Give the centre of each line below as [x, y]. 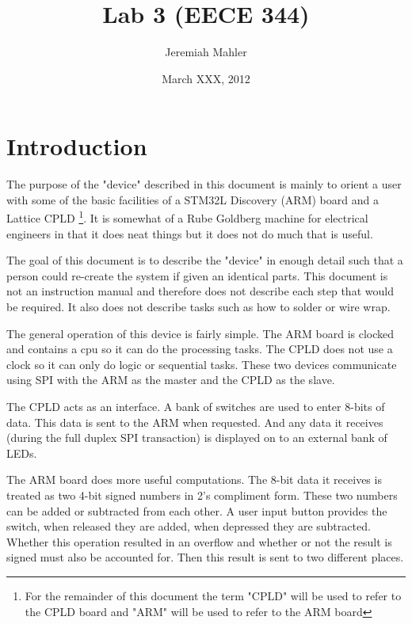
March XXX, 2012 [206, 78]
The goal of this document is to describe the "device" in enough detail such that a [205, 260]
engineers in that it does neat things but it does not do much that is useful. [190, 233]
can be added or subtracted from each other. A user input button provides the [197, 510]
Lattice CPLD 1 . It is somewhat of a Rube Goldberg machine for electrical [187, 217]
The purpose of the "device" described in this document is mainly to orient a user [204, 184]
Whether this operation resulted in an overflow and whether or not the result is [199, 541]
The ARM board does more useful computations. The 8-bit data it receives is [194, 479]
